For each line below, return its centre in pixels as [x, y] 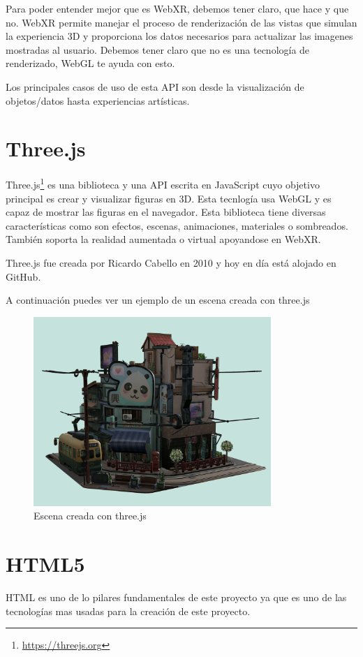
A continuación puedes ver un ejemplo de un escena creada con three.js [158, 300]
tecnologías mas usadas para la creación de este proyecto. [128, 611]
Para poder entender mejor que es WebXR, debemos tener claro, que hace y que [177, 8]
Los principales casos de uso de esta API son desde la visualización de [155, 86]
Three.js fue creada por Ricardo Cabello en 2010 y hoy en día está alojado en [171, 262]
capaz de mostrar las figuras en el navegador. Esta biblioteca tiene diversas [166, 212]
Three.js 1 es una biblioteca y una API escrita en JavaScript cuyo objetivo [163, 183]
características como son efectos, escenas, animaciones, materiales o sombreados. [177, 225]
